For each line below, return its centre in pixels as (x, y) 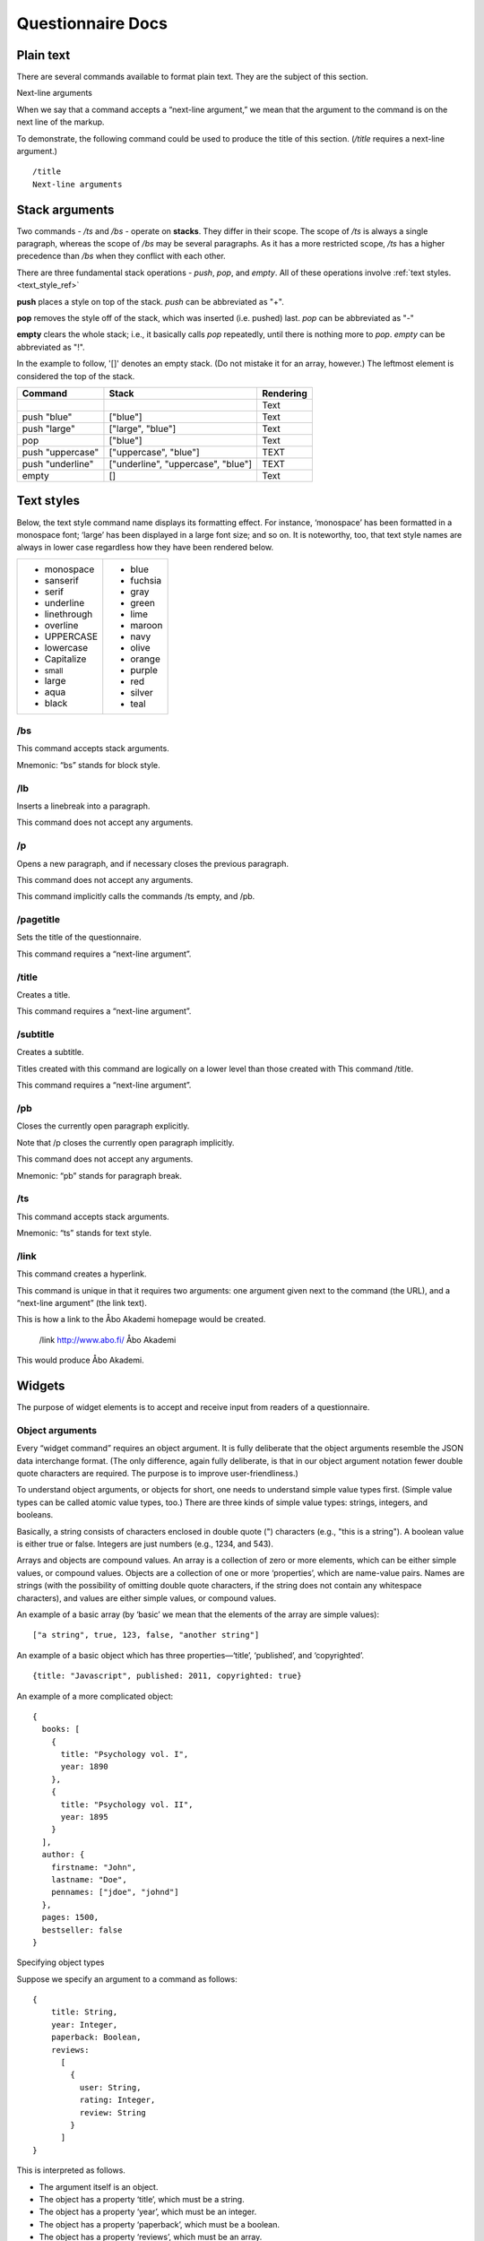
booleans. (35, 1515)
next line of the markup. (60, 122)
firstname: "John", (94, 1867)
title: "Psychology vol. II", (127, 1804)
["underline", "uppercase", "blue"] (181, 464)
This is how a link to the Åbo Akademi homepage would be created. (141, 1320)
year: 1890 (84, 1767)
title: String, (84, 2012)
